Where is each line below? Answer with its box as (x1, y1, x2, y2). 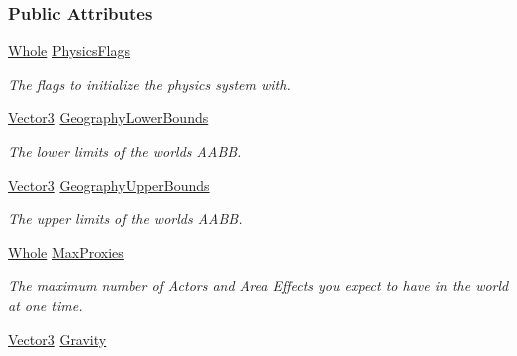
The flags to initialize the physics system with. (8, 73, 291, 94)
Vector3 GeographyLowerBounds (8, 107, 209, 128)
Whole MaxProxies (8, 241, 124, 262)
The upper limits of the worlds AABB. (8, 208, 243, 229)
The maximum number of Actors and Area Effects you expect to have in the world (8, 275, 509, 296)
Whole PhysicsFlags (8, 40, 130, 61)
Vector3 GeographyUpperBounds (8, 174, 210, 195)
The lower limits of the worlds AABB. (8, 141, 242, 161)
